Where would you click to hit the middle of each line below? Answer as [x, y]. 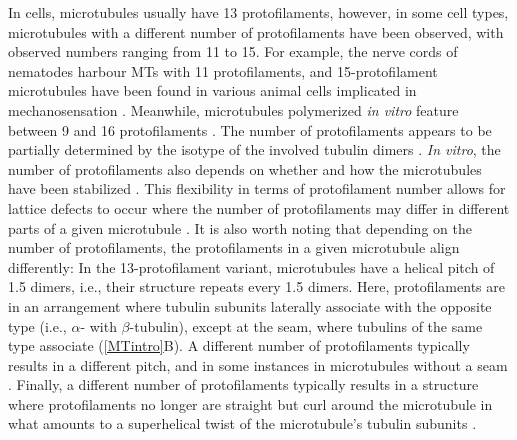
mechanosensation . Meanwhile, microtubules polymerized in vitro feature [233, 109]
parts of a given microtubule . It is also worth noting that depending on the [240, 227]
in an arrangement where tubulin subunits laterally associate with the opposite [250, 305]
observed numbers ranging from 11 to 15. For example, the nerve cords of [233, 51]
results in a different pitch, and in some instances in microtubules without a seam [258, 364]
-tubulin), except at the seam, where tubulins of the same [306, 325]
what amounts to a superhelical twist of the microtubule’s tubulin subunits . [242, 423]
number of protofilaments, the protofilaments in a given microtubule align [234, 247]
